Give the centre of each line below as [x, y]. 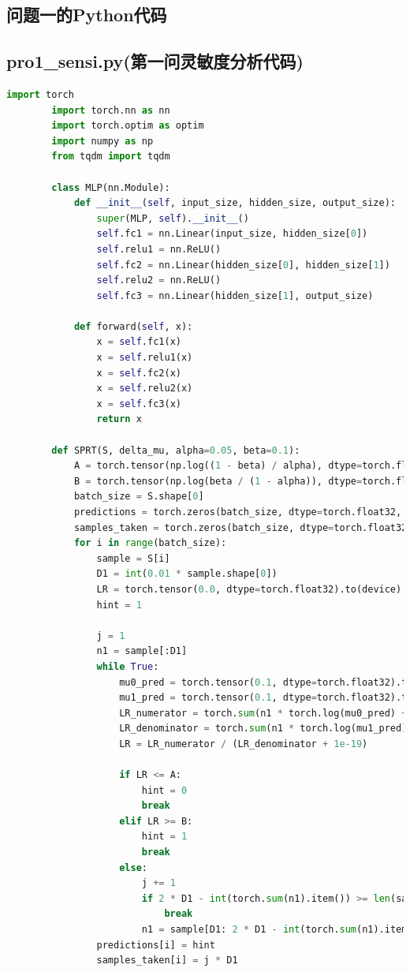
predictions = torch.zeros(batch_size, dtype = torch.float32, [238, 512]
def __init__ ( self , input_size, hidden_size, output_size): [235, 203]
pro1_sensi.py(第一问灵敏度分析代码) [155, 61]
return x [119, 419]
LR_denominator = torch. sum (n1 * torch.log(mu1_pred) [263, 729]
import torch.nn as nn [111, 110]
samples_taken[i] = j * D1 [167, 961]
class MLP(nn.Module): [111, 187]
